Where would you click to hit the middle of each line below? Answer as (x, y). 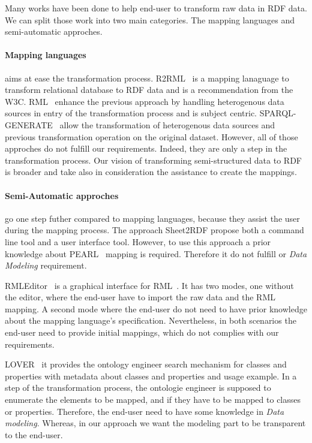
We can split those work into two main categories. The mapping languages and (150, 19)
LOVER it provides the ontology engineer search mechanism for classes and (146, 364)
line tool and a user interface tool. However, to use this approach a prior (138, 241)
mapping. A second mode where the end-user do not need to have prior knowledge (156, 308)
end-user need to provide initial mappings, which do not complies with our (142, 332)
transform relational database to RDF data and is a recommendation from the (149, 90)
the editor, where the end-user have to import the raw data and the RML (140, 297)
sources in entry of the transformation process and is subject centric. (131, 113)
